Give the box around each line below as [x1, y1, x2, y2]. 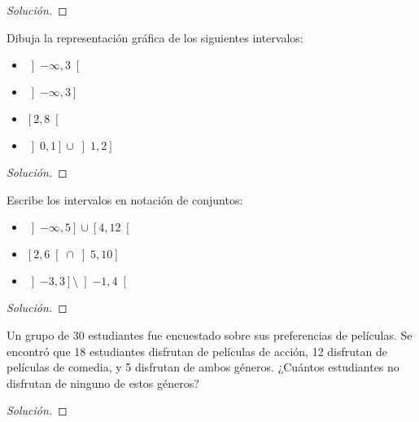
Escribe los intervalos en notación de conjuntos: [7, 191, 243, 208]
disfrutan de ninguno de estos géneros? [7, 374, 199, 391]
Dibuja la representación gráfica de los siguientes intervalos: [7, 29, 303, 46]
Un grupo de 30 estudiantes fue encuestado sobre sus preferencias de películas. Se [7, 326, 412, 343]
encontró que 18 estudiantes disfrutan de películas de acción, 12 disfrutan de [7, 342, 387, 359]
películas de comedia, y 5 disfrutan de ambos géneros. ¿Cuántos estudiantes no [7, 358, 399, 376]
